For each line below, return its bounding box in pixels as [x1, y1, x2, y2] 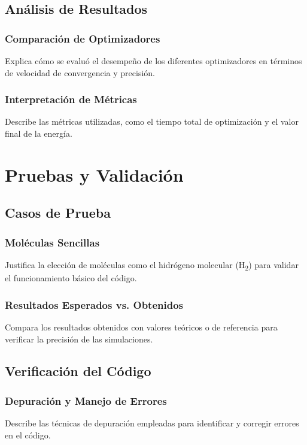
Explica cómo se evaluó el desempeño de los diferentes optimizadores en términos [5, 55, 302, 67]
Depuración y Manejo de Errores [5, 393, 167, 408]
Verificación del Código [5, 362, 151, 380]
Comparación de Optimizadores [5, 31, 160, 46]
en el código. [5, 428, 51, 441]
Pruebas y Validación [5, 162, 184, 187]
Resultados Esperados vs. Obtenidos [5, 297, 184, 312]
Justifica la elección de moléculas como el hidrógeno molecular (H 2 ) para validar [5, 258, 299, 272]
